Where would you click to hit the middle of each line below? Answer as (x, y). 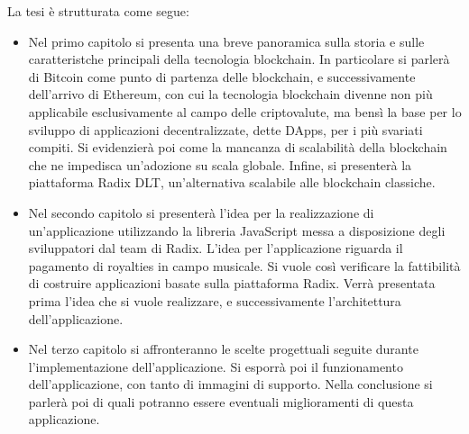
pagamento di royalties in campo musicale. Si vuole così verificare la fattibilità (244, 265)
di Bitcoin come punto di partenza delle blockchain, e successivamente (222, 76)
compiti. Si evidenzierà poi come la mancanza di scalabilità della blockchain (238, 147)
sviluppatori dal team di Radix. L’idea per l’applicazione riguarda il (216, 248)
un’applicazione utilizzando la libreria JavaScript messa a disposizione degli (237, 230)
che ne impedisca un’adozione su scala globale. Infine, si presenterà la (220, 164)
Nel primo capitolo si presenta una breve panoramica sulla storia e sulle (226, 41)
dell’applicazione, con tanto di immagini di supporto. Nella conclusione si (230, 384)
